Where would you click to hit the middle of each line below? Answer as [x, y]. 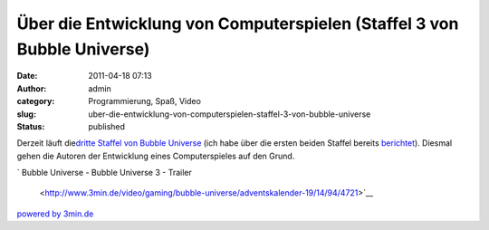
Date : [27, 76]
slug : [26, 114]
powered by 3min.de [55, 214]
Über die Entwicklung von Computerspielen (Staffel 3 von [238, 24]
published [107, 126]
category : [36, 101]
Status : [31, 126]
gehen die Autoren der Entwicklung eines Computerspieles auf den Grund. [156, 156]
